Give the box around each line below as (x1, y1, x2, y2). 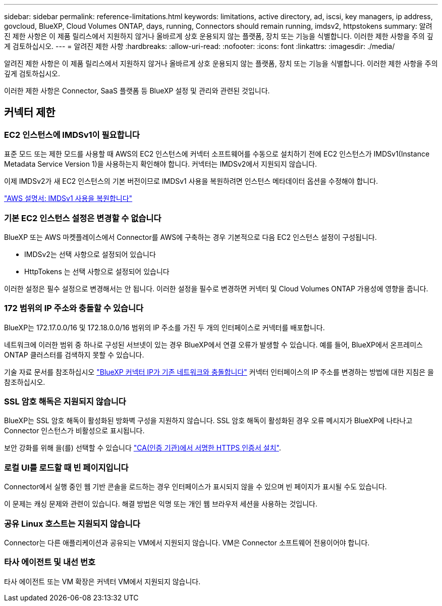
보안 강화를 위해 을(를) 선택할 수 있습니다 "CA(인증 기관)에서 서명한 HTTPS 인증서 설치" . (4, 443, 281, 452)
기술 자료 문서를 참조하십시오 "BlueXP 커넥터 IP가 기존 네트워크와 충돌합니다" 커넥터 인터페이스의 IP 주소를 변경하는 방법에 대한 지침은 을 (4, 367, 434, 376)
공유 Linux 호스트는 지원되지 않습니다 (4, 518, 140, 529)
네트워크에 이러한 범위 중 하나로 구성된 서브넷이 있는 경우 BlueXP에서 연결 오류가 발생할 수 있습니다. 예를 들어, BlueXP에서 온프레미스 (4, 340, 423, 349)
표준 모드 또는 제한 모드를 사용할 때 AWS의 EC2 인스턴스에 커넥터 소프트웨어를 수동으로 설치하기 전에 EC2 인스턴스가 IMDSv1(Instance (4, 149, 430, 159)
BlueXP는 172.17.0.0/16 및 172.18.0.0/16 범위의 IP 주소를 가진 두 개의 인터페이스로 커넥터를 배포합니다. (4, 323, 325, 332)
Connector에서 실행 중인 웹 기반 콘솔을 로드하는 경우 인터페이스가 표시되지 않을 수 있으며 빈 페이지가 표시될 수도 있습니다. (4, 482, 387, 491)
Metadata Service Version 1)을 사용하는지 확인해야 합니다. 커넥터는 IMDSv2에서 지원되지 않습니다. (4, 160, 317, 169)
